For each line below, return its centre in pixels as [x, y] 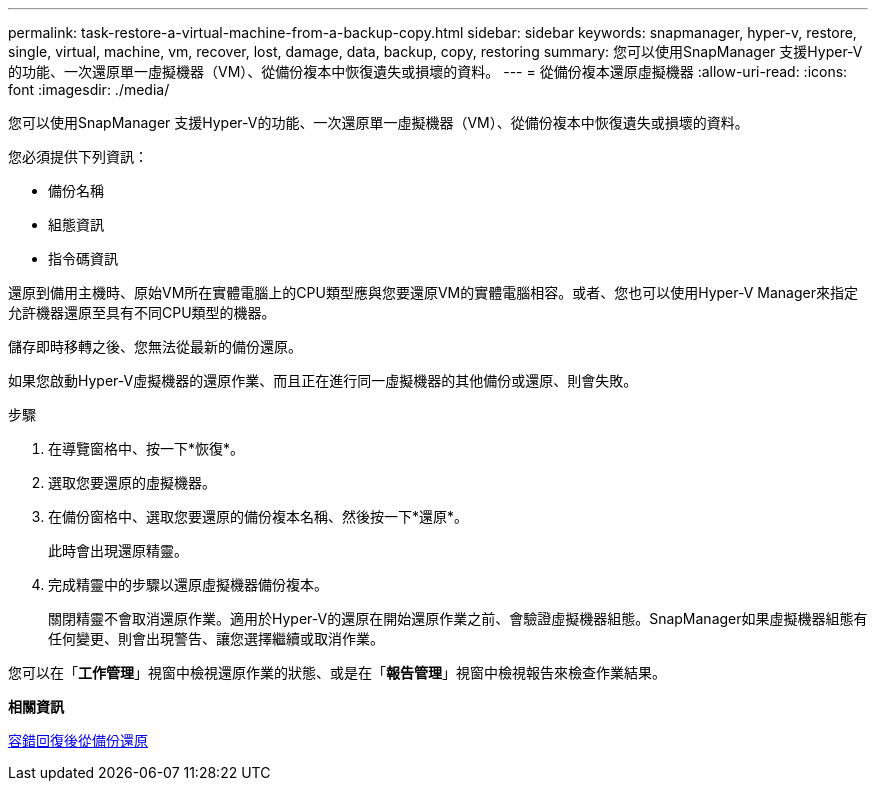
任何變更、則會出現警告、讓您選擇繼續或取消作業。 [216, 638]
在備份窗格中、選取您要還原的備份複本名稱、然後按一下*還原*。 [258, 516]
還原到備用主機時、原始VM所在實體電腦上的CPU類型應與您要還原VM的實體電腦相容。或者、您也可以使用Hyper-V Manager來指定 [433, 292]
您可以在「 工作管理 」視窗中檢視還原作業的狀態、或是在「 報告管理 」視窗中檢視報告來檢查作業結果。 [337, 672]
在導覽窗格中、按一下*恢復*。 [146, 448]
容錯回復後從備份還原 [78, 740]
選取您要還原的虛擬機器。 [132, 482]
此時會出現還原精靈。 [118, 550]
